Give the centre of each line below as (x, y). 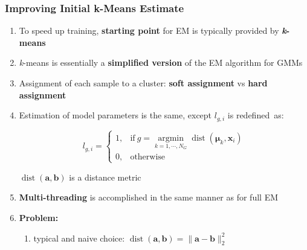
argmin (171, 138)
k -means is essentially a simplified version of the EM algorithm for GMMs (161, 62)
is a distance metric (105, 177)
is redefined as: (256, 115)
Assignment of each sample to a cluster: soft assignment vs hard (143, 83)
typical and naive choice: (79, 238)
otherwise (148, 157)
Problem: (39, 218)
